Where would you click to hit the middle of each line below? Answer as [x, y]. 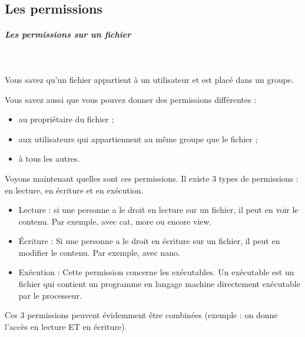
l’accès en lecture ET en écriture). [66, 326]
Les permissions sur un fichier [68, 34]
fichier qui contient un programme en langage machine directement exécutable [159, 284]
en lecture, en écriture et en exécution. [74, 190]
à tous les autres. [49, 159]
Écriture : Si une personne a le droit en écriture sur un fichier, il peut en [149, 241]
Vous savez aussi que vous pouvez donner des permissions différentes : [131, 99]
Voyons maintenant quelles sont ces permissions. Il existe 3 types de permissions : [152, 178]
